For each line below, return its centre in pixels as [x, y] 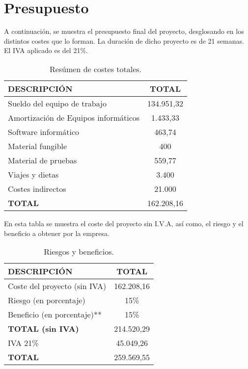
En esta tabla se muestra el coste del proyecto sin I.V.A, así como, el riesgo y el [124, 223]
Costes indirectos [37, 188]
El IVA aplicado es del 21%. [46, 50]
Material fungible [38, 146]
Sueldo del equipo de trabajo [57, 103]
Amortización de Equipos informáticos [74, 117]
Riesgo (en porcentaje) [47, 300]
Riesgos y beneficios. [79, 252]
